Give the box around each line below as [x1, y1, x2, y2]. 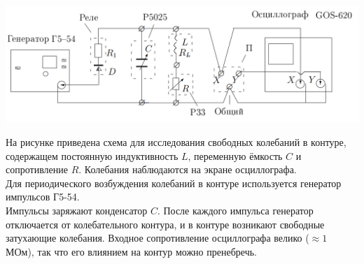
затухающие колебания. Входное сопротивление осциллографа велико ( [6, 230, 309, 245]
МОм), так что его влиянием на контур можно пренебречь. [6, 244, 257, 258]
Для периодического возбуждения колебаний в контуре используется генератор [6, 175, 342, 190]
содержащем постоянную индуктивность [6, 148, 178, 163]
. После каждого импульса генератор [157, 203, 314, 217]
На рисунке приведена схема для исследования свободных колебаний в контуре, [6, 134, 346, 149]
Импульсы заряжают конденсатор [6, 203, 148, 217]
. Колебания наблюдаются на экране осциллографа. [78, 162, 297, 177]
